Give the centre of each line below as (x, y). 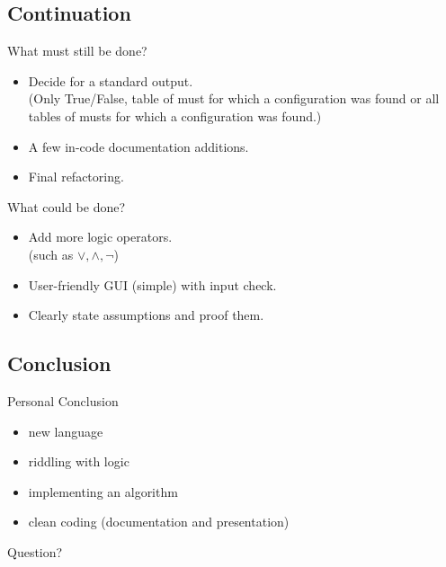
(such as (51, 254)
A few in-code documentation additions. (138, 146)
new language (66, 431)
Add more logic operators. (100, 237)
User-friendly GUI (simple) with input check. (152, 284)
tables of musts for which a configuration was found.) (175, 115)
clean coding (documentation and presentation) (159, 522)
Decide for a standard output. (111, 80)
